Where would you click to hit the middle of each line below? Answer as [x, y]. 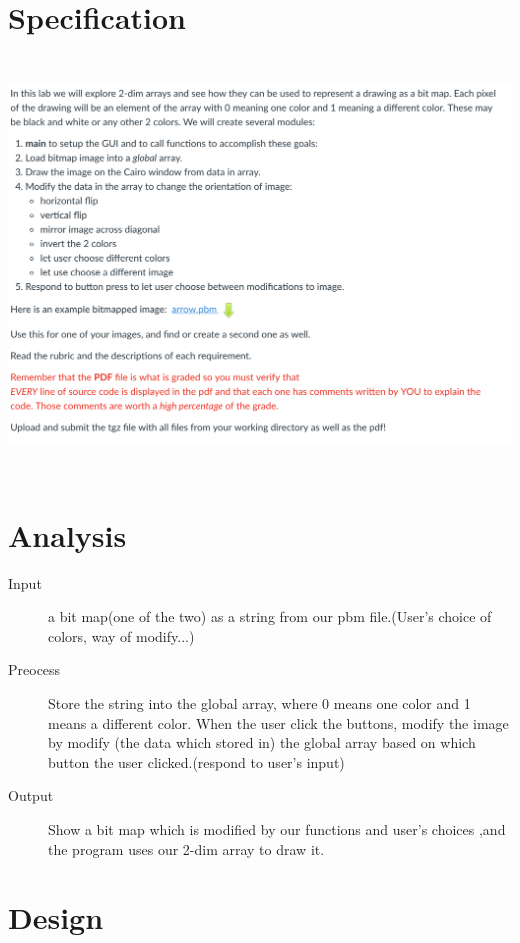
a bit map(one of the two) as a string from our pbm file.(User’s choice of [270, 616]
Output [31, 795]
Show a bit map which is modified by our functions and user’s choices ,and [277, 828]
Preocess [34, 669]
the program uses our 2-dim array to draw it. [186, 848]
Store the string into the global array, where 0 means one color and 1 [259, 702]
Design [56, 917]
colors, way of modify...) [121, 635]
